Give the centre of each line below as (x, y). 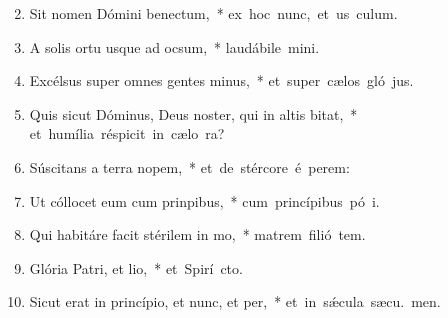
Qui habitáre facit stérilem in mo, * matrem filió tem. (197, 234)
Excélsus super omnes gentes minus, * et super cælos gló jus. (221, 80)
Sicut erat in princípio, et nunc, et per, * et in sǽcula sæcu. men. (235, 301)
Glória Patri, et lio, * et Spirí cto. (136, 267)
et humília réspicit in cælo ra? (127, 133)
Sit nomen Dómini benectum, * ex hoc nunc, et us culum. (213, 13)
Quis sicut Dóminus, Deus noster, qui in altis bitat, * (193, 113)
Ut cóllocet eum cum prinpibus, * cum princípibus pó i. (204, 200)
